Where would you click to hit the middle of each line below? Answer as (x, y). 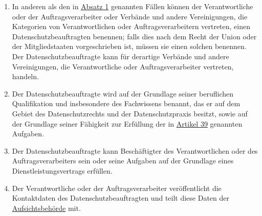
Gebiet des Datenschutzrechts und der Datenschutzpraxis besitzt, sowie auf (130, 113)
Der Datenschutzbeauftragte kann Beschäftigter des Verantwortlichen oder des (135, 150)
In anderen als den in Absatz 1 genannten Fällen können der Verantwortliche (133, 6)
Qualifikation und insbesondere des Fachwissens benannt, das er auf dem (126, 103)
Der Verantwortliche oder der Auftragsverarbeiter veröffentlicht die (117, 188)
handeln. (25, 76)
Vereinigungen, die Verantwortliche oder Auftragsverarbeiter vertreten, (123, 66)
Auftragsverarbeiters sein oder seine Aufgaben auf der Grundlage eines (123, 161)
